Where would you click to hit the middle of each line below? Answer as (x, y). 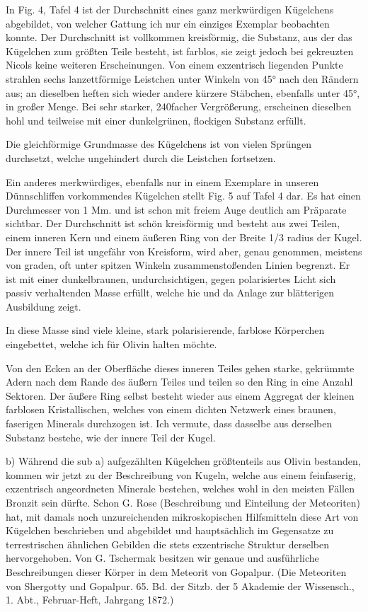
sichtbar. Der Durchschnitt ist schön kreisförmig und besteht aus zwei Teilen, (173, 223)
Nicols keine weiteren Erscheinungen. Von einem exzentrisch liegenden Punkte (174, 65)
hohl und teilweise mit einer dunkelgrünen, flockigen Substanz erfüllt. (156, 120)
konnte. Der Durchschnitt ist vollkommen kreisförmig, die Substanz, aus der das (179, 37)
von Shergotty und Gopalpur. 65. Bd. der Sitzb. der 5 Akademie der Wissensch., (180, 585)
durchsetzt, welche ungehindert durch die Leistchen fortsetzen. (141, 157)
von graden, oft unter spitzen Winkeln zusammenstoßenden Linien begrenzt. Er (178, 265)
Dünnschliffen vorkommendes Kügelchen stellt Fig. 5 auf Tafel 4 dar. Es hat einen (183, 196)
